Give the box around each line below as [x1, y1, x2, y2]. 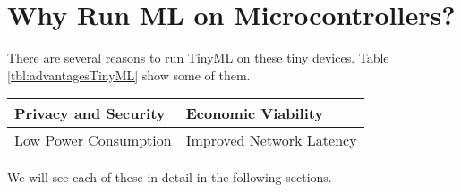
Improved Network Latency [185, 129, 357, 151]
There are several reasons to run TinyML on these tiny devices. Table [7, 48, 389, 67]
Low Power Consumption [14, 129, 172, 151]
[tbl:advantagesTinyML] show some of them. [7, 65, 251, 84]
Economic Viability [185, 103, 324, 124]
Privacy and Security [14, 103, 166, 124]
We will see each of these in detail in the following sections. [7, 168, 332, 187]
